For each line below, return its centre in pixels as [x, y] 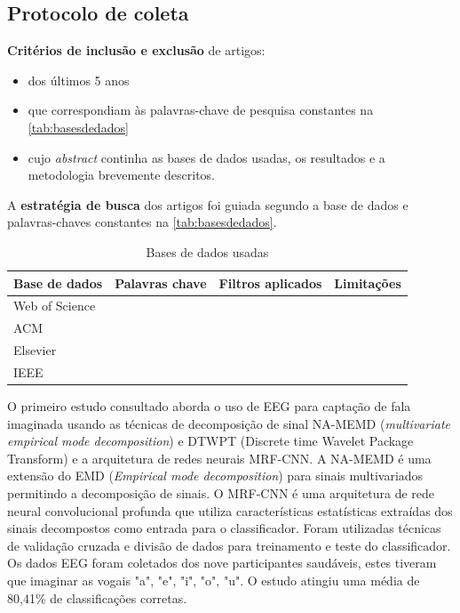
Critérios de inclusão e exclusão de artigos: [136, 50]
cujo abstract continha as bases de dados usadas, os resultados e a [206, 157]
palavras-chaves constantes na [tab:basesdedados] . [142, 222]
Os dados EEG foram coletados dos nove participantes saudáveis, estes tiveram [222, 563]
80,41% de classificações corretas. [97, 597]
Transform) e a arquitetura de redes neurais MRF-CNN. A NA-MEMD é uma [219, 458]
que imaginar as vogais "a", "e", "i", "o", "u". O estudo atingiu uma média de [214, 580]
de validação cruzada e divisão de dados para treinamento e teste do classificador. [229, 545]
